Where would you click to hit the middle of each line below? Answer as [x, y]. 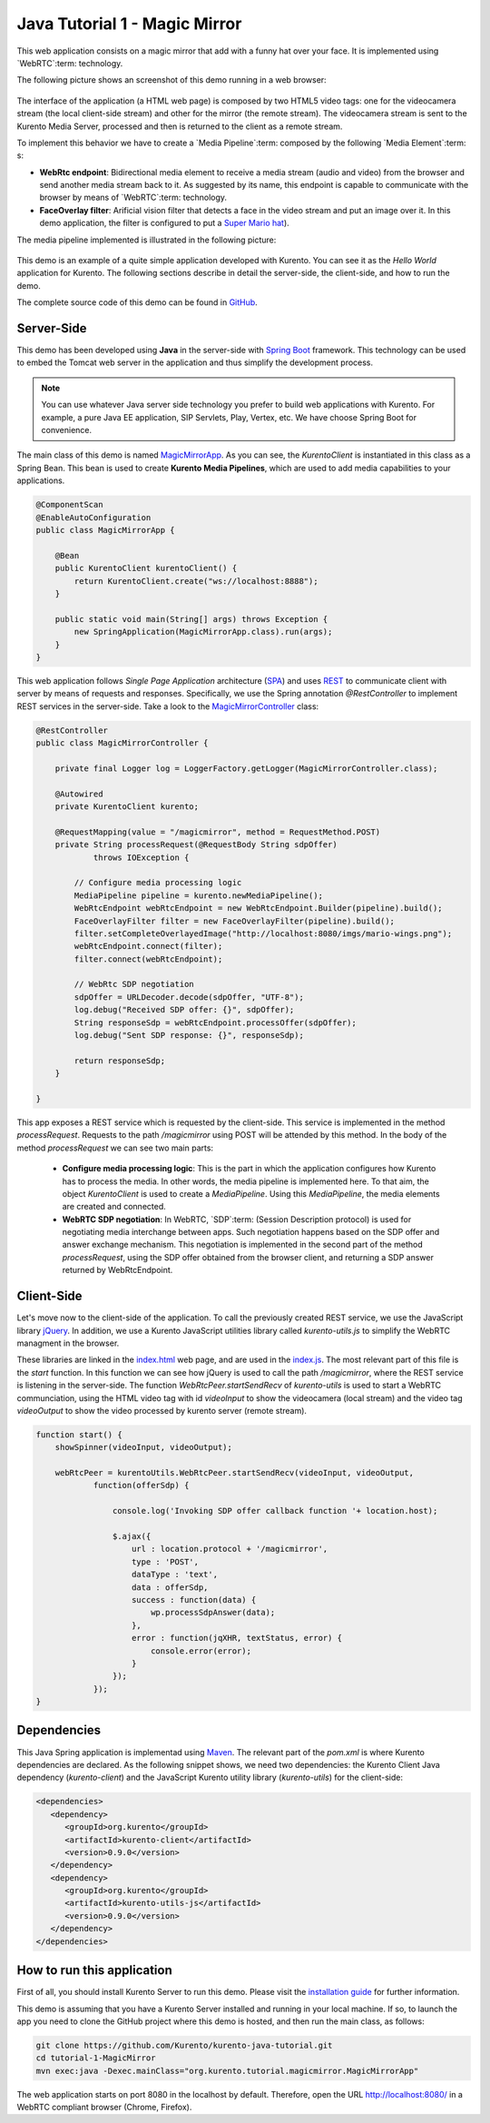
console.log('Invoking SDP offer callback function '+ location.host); [275, 1511]
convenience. [67, 430]
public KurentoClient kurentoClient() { [146, 568]
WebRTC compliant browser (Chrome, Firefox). [104, 2108]
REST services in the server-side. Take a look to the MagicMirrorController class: [168, 706]
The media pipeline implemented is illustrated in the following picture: [147, 240]
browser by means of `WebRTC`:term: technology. [133, 197]
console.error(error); [201, 1651]
